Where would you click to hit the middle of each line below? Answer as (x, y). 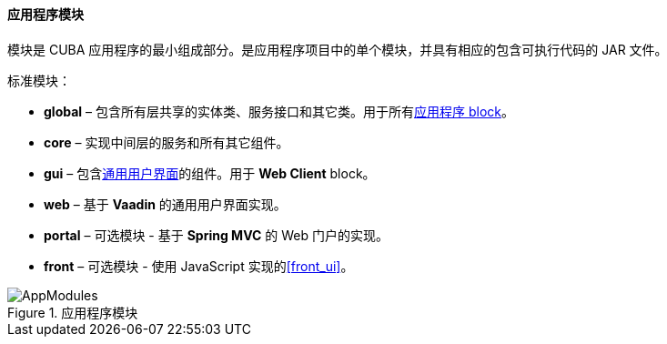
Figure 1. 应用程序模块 (73, 312)
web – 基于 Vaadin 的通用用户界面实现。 (165, 204)
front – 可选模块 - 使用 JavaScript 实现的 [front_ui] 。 (199, 266)
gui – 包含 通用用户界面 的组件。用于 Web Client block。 (210, 173)
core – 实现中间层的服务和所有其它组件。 (167, 142)
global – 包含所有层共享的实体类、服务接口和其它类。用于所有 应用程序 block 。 (279, 111)
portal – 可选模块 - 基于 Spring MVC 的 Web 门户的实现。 (217, 235)
